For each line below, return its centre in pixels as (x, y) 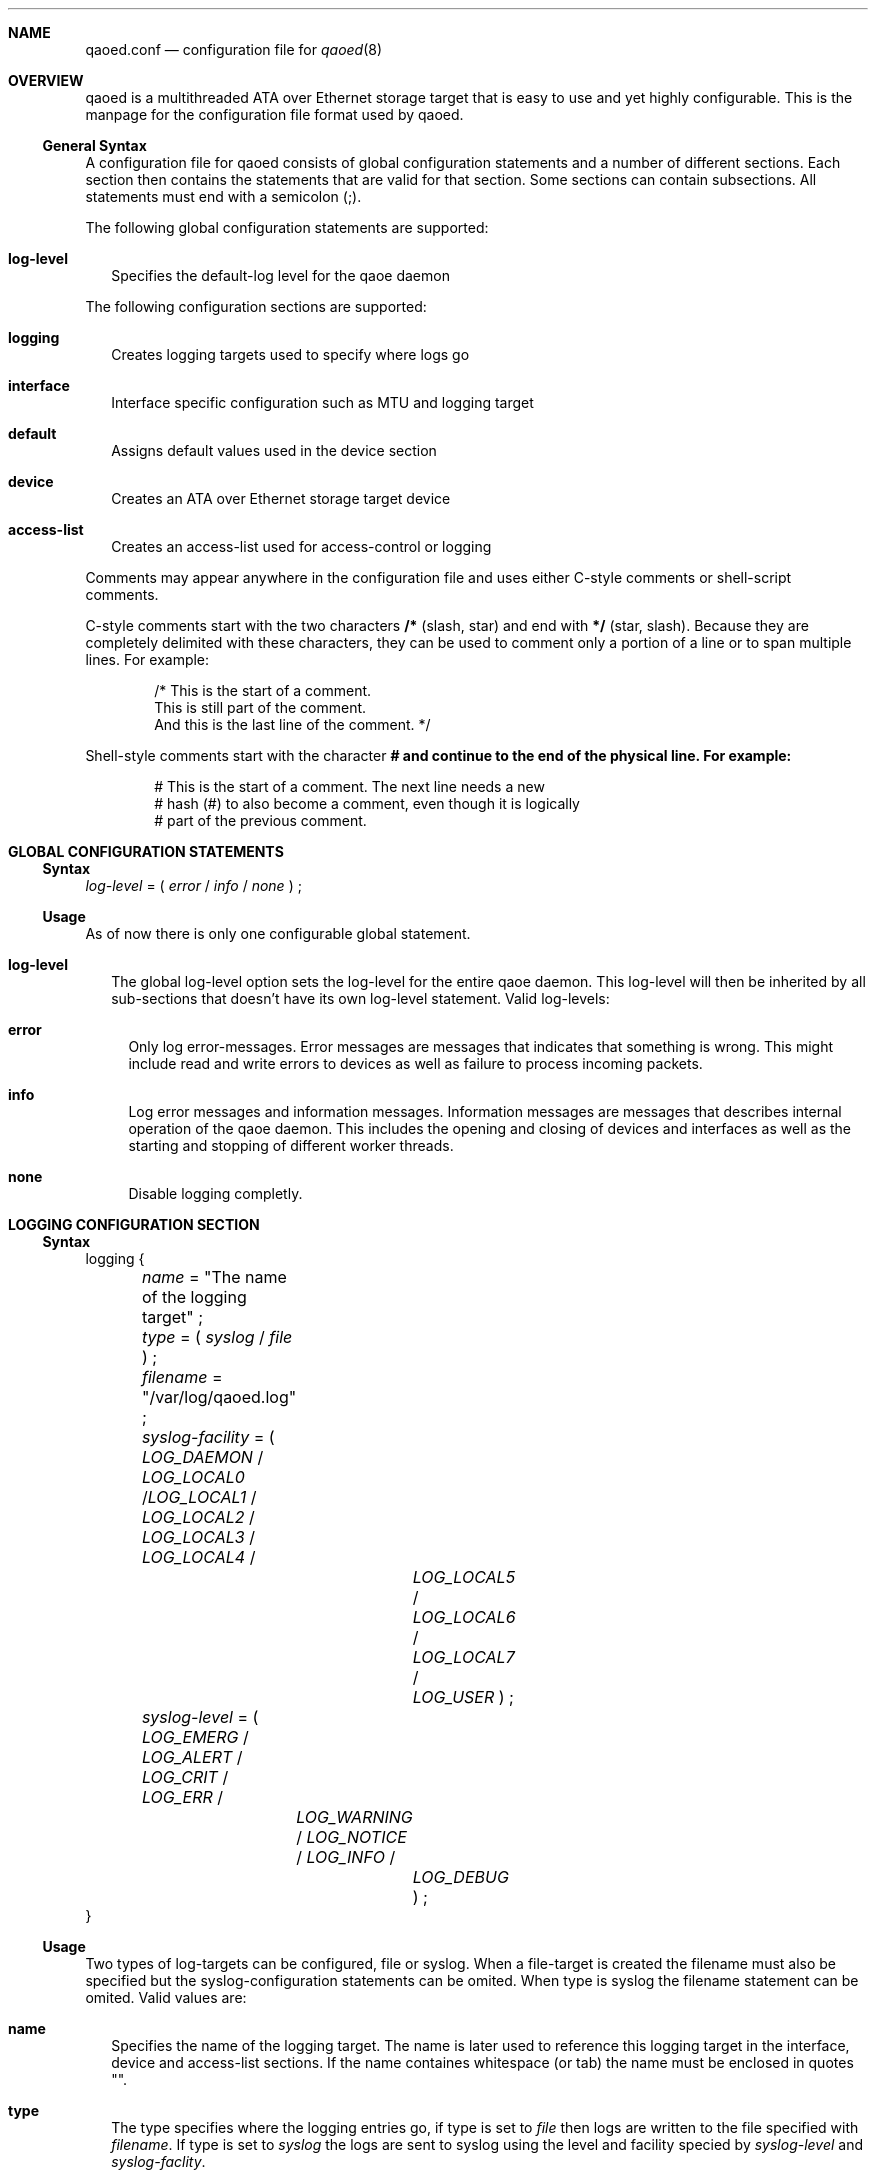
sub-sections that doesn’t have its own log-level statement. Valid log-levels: (360, 998)
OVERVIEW (46, 80)
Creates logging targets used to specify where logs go (290, 354)
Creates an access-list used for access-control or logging (301, 546)
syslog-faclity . (158, 2161)
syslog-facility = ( (208, 1437)
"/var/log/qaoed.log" (219, 1397)
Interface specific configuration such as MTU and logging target (322, 402)
